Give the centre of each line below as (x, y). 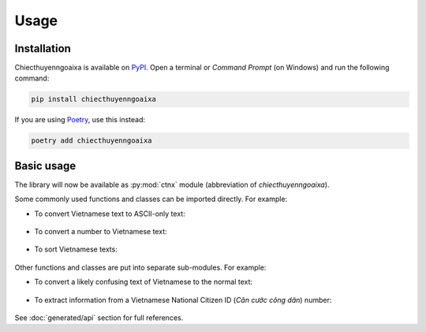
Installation (43, 48)
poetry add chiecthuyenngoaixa (92, 141)
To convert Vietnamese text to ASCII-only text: (110, 214)
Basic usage (45, 166)
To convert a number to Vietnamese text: (101, 232)
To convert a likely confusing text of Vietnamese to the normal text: (143, 282)
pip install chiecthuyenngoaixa (94, 99)
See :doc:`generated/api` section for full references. (99, 318)
